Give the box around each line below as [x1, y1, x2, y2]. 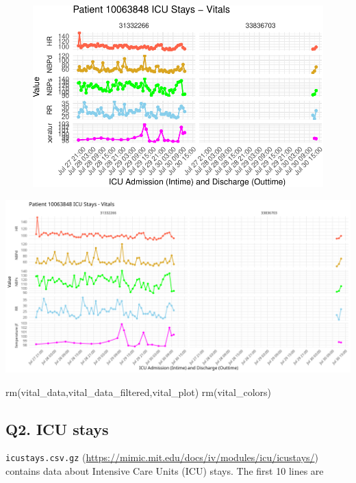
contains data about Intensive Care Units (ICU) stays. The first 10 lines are [5, 463, 324, 478]
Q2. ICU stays [5, 418, 109, 439]
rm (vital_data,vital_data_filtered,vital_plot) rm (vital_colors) [5, 384, 272, 399]
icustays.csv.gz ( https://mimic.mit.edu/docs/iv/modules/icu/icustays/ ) [5, 450, 319, 465]
